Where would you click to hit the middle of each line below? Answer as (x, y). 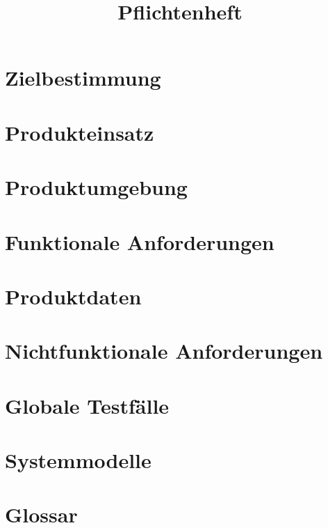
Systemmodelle (78, 460)
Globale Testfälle (87, 405)
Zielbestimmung (83, 78)
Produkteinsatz (80, 132)
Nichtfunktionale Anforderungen (164, 351)
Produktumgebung (96, 187)
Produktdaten (73, 296)
